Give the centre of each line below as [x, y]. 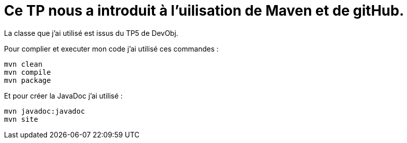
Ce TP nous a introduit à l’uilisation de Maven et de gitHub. [204, 11]
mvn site [21, 119]
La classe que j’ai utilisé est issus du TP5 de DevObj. [91, 33]
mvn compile [28, 72]
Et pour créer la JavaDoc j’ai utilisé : [63, 96]
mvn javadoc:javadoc [45, 111]
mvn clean [23, 64]
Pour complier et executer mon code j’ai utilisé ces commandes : [111, 49]
